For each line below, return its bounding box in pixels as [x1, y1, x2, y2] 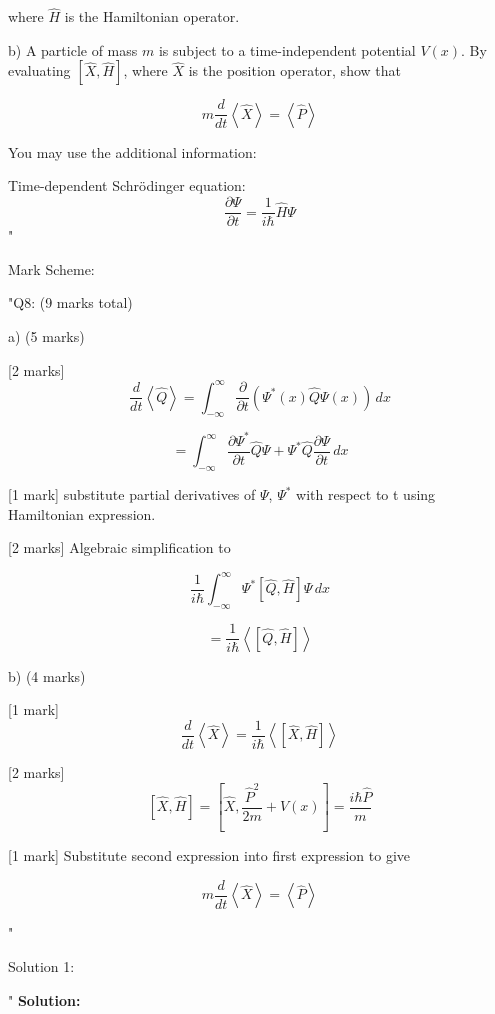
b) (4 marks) [8, 665, 86, 686]
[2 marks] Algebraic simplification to [8, 537, 231, 558]
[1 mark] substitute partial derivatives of [8, 484, 256, 505]
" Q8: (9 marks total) [8, 292, 133, 313]
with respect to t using [296, 484, 436, 505]
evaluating [8, 60, 71, 81]
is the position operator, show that [188, 60, 401, 81]
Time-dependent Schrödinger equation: [8, 175, 246, 196]
